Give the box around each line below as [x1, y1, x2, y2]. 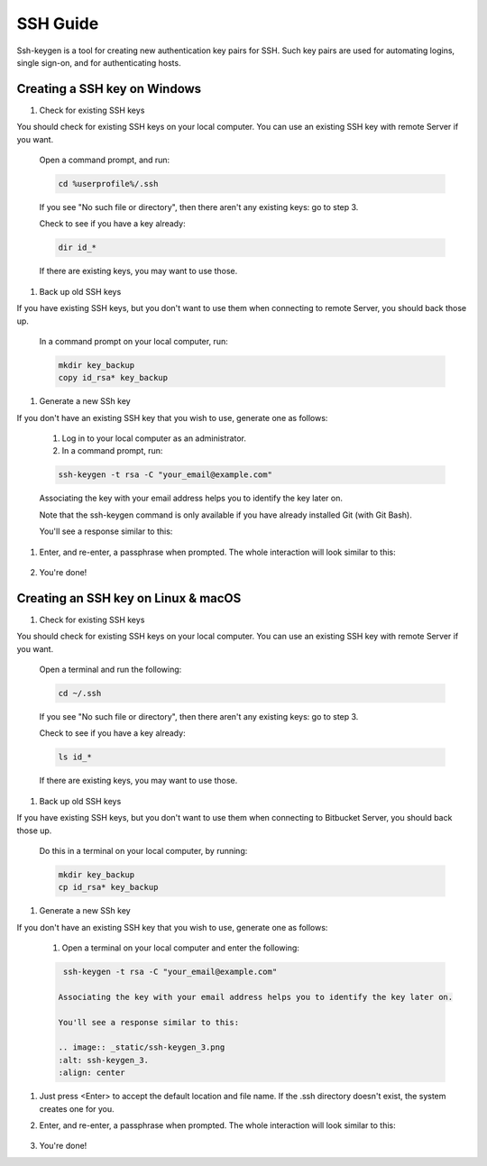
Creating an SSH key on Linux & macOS [16, 591, 242, 606]
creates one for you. [39, 1103, 115, 1114]
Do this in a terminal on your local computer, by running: [39, 845, 248, 856]
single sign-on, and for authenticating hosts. [16, 57, 181, 68]
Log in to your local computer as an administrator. [61, 433, 247, 444]
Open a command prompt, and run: [39, 154, 170, 166]
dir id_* [58, 243, 97, 252]
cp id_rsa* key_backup [58, 882, 159, 893]
